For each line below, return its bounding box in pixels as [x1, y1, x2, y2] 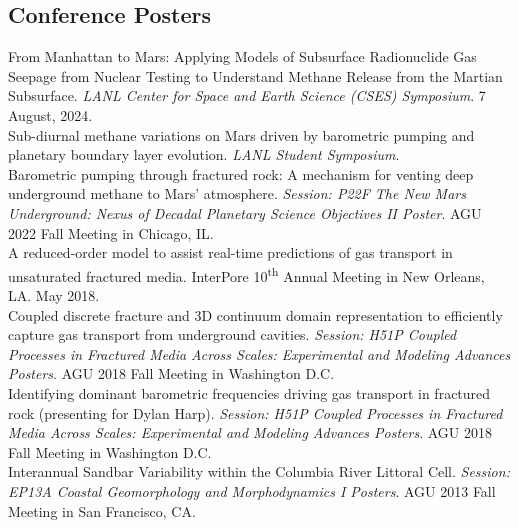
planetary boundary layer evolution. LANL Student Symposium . [8, 144, 400, 165]
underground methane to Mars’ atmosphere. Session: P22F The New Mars [8, 183, 466, 204]
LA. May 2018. [8, 284, 100, 305]
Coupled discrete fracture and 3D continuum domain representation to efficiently [8, 304, 503, 325]
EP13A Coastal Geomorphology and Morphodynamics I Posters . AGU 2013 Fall [8, 480, 496, 501]
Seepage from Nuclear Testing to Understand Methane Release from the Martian [8, 65, 503, 86]
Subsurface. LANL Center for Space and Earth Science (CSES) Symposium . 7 [8, 85, 486, 106]
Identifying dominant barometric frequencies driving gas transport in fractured [8, 382, 491, 403]
